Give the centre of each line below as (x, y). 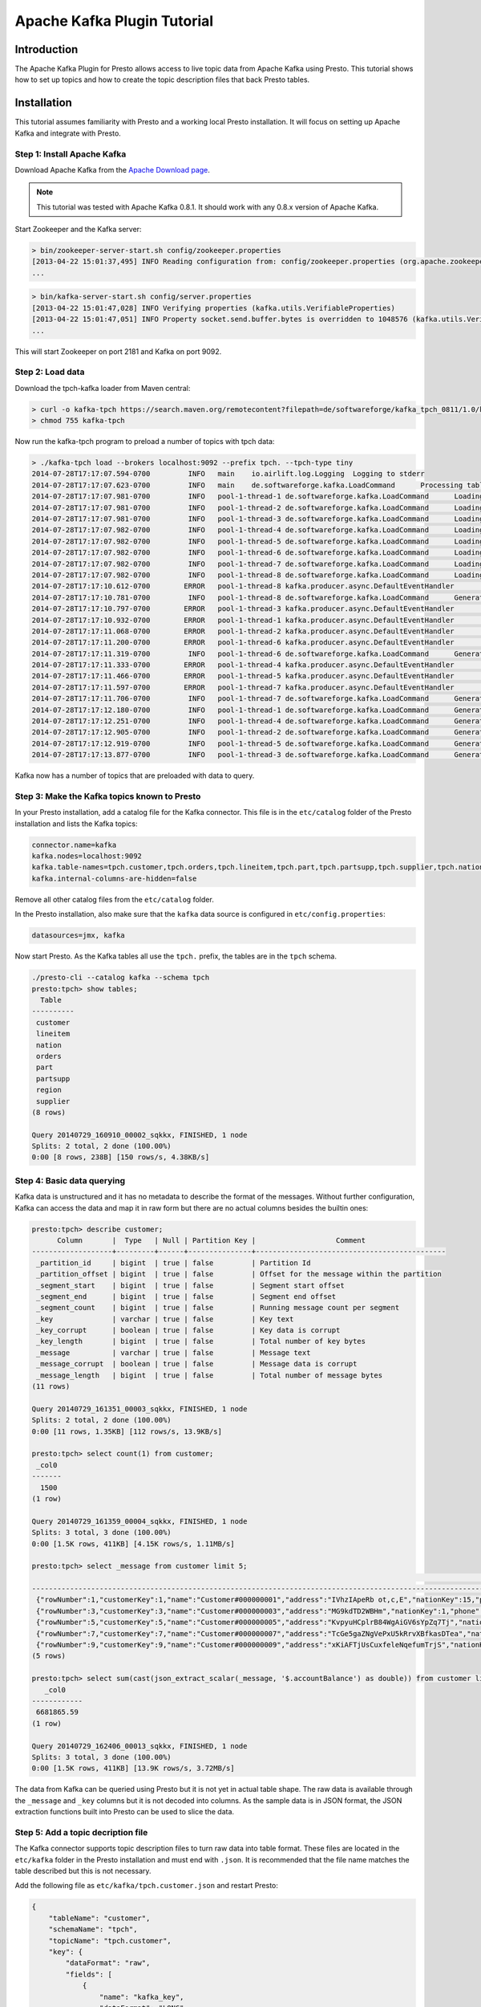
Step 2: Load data (50, 372)
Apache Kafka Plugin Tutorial (114, 21)
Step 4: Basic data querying (70, 1180)
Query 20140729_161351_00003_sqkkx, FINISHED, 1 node (139, 1409)
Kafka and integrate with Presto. (68, 133)
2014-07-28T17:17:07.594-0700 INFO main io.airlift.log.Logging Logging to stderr (228, 474)
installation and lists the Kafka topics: (76, 824)
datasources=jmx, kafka (79, 936)
